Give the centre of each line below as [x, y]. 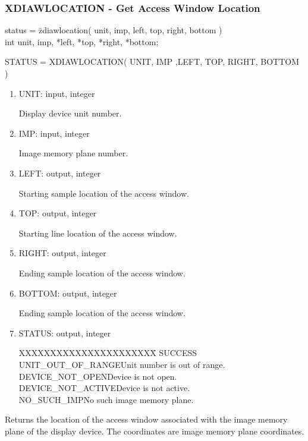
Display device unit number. [70, 113]
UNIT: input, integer [57, 93]
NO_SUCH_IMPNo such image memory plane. [106, 399]
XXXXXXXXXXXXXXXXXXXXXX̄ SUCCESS [108, 353]
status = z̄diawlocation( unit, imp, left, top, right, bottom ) [114, 30]
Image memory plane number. [73, 153]
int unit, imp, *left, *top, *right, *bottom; [82, 41]
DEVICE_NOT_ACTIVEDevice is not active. [104, 388]
